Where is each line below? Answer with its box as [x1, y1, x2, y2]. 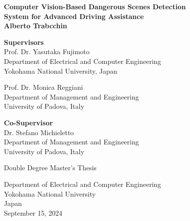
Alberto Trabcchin [4, 20, 67, 31]
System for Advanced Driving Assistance [4, 11, 144, 21]
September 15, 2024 [4, 207, 62, 218]
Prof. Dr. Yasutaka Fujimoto [4, 46, 90, 57]
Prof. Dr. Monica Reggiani [4, 82, 83, 92]
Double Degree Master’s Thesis [4, 162, 97, 173]
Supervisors [4, 37, 44, 47]
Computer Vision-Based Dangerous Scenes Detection [4, 1, 186, 11]
